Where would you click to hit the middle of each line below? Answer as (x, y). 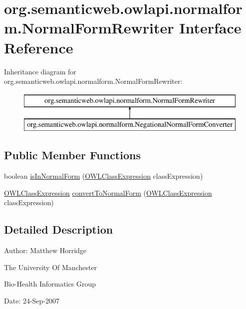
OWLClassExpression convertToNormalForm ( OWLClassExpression (108, 192)
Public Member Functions (72, 155)
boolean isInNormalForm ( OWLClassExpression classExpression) (104, 176)
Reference (39, 47)
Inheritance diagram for (40, 71)
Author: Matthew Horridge (45, 250)
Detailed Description (59, 229)
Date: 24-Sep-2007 (32, 300)
